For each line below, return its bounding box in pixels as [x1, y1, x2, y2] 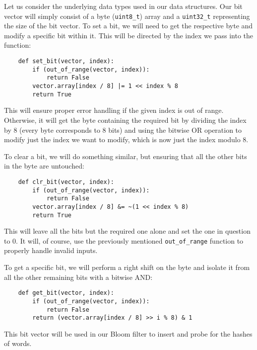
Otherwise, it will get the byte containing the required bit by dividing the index [4, 114, 247, 125]
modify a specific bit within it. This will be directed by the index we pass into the [4, 30, 254, 40]
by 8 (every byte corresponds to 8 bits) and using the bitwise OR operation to [4, 124, 242, 135]
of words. [4, 338, 32, 349]
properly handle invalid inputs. [4, 245, 98, 256]
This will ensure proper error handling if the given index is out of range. [4, 105, 224, 115]
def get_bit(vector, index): [18, 289, 114, 297]
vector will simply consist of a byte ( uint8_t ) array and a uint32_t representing [4, 10, 250, 21]
